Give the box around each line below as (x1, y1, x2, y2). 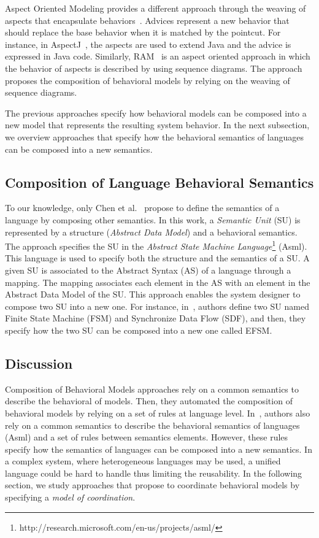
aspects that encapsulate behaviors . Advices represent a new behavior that (5, 13, 290, 26)
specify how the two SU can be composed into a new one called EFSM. (5, 323, 272, 336)
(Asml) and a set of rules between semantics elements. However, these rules (5, 431, 288, 444)
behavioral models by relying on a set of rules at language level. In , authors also (5, 406, 310, 419)
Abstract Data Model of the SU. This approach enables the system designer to (5, 288, 301, 301)
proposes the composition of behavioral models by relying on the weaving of (5, 74, 290, 86)
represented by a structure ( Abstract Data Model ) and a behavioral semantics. (5, 225, 298, 238)
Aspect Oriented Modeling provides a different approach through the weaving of (5, 2, 306, 14)
